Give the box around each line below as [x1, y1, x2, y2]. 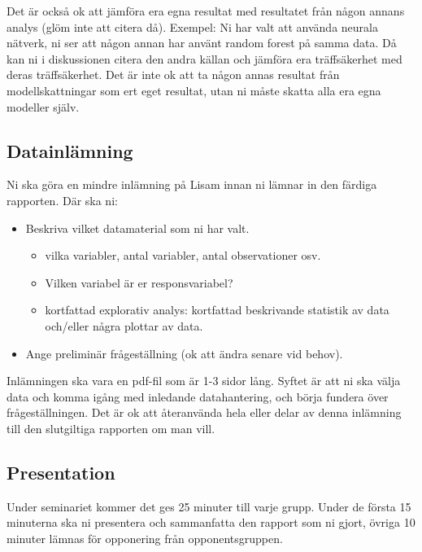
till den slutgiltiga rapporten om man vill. [7, 419, 215, 436]
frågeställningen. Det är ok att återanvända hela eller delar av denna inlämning [7, 404, 402, 421]
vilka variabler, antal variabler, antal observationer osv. [45, 247, 321, 264]
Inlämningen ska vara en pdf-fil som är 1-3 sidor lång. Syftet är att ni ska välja [7, 372, 401, 389]
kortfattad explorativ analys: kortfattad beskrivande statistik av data [45, 301, 389, 318]
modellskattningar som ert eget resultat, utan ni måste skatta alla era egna [7, 81, 381, 99]
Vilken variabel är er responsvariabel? [45, 274, 233, 291]
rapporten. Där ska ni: [7, 191, 118, 208]
